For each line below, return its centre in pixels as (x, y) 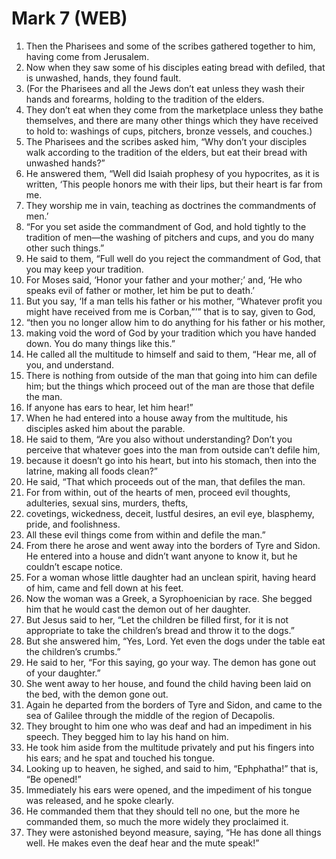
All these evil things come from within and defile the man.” (145, 534)
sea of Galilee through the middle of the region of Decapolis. (150, 715)
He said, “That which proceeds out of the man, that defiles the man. (165, 481)
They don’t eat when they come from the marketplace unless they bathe (174, 109)
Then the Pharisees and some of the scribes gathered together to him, (170, 46)
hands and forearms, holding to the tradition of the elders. (145, 99)
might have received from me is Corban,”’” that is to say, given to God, (170, 311)
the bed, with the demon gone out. (97, 694)
